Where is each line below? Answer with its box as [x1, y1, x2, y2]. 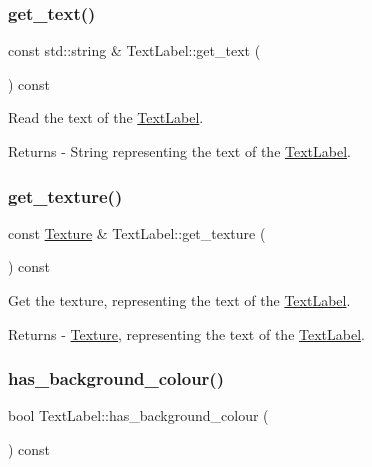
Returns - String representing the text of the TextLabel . [8, 141, 351, 161]
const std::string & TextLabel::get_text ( [8, 40, 261, 61]
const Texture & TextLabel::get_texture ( [8, 222, 266, 243]
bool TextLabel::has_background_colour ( [8, 405, 269, 426]
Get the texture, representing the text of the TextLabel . [8, 290, 351, 310]
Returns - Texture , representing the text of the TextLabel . [8, 323, 365, 344]
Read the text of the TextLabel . [8, 107, 204, 128]
